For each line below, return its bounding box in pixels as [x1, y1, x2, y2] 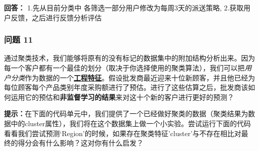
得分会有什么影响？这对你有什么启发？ [17, 138, 143, 148]
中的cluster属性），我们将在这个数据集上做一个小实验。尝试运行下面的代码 [10, 118, 251, 128]
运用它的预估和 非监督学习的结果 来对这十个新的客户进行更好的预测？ [10, 91, 234, 102]
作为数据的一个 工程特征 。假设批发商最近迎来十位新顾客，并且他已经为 [25, 72, 255, 82]
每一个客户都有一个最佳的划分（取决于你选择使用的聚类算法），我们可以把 [4, 63, 245, 73]
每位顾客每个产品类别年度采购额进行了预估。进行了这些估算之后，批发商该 [4, 82, 248, 92]
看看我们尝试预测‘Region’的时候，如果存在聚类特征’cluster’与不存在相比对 [4, 128, 242, 138]
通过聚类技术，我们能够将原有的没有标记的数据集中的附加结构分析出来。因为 [4, 53, 255, 63]
